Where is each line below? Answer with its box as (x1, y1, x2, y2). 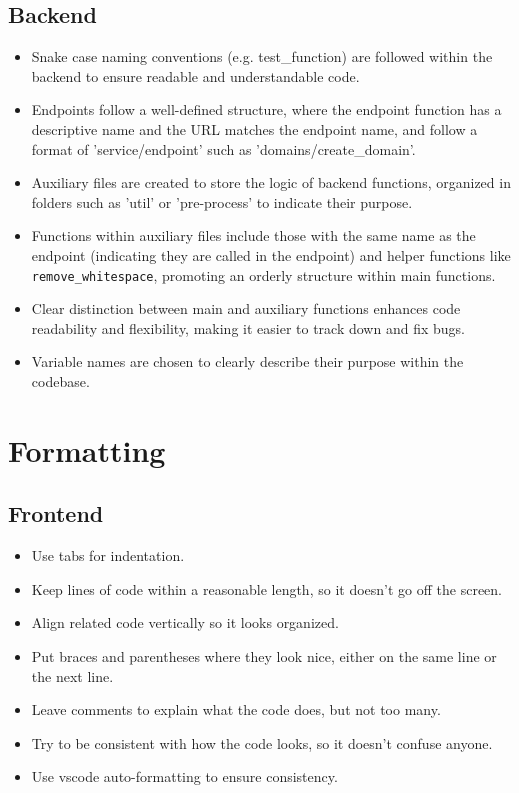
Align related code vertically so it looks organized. (31, 612, 339, 633)
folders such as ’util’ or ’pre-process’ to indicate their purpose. (31, 191, 413, 212)
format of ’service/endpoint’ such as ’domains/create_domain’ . (31, 138, 416, 159)
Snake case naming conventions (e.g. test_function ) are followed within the (31, 46, 493, 67)
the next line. (31, 665, 114, 686)
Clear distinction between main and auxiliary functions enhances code (31, 298, 461, 319)
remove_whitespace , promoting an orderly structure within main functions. (31, 264, 496, 285)
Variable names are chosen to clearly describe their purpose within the (31, 351, 464, 372)
